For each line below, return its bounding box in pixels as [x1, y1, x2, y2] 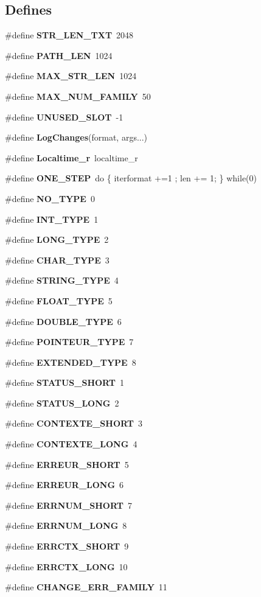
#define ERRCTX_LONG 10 [5, 560, 128, 573]
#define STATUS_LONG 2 [5, 396, 119, 409]
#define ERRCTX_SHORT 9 [5, 540, 129, 553]
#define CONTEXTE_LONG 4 [5, 438, 137, 450]
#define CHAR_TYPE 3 [5, 253, 110, 266]
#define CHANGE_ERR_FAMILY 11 [5, 581, 167, 593]
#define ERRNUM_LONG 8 [5, 519, 127, 532]
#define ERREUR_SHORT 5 [5, 458, 129, 470]
